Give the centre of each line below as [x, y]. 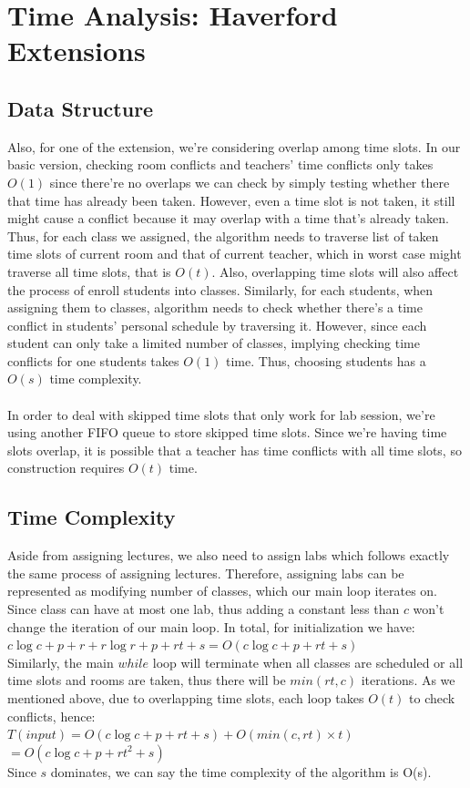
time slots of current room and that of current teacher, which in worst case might [235, 254]
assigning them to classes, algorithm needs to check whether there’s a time [215, 307]
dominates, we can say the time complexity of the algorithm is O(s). [241, 771]
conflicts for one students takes [93, 360]
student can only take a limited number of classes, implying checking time [214, 343]
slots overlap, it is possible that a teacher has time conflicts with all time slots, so [235, 450]
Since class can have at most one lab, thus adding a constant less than [204, 609]
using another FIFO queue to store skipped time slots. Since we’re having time [227, 432]
